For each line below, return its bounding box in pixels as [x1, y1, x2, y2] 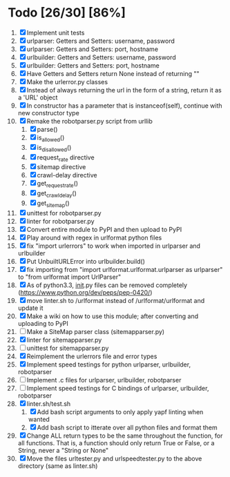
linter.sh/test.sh [26, 399, 71, 408]
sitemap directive [37, 163, 86, 171]
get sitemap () [37, 199, 70, 208]
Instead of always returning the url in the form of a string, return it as [26, 86, 222, 94]
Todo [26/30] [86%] [8, 5, 126, 21]
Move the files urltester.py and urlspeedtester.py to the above [26, 454, 202, 463]
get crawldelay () [37, 189, 77, 199]
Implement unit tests [26, 28, 85, 37]
